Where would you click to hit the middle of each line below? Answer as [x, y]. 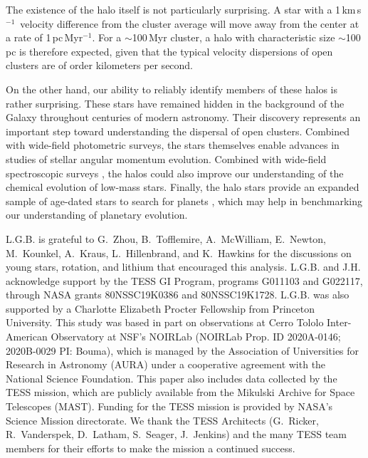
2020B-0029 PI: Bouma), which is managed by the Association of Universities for [183, 350]
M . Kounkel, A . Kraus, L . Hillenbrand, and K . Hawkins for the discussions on [179, 253]
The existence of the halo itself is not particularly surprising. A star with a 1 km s [184, 9]
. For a [107, 37]
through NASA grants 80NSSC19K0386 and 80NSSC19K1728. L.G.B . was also [178, 295]
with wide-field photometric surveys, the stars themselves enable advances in [173, 145]
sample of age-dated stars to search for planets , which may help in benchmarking [184, 201]
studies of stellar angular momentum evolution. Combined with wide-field [166, 158]
